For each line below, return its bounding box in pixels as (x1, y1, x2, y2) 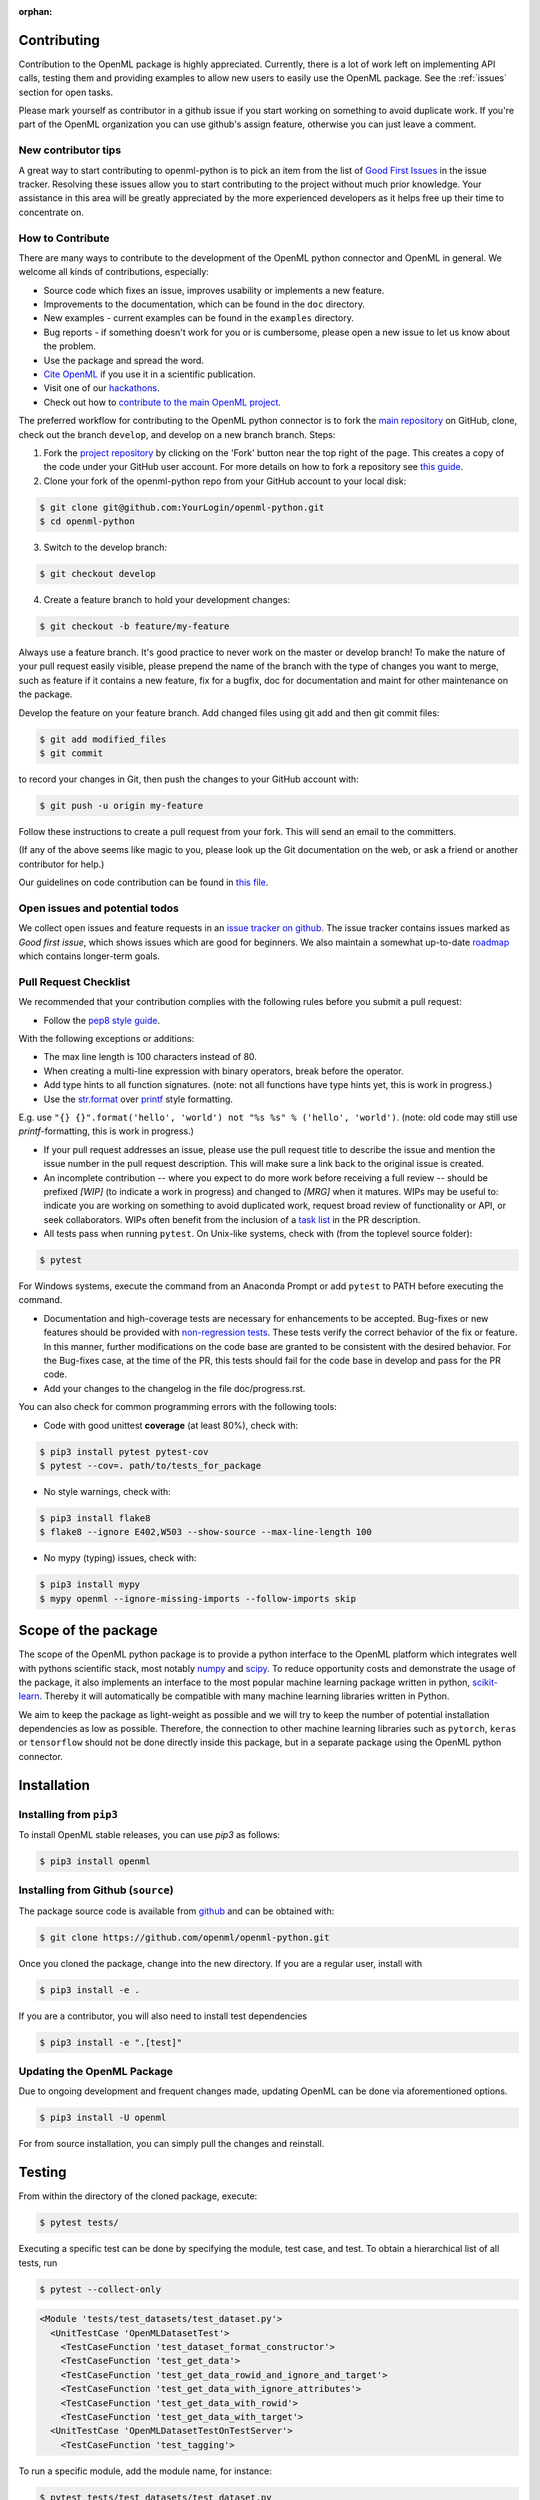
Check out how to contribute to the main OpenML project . (43, 396, 282, 408)
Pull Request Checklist (18, 975, 131, 989)
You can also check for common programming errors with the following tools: (18, 1401, 337, 1413)
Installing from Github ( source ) (18, 1883, 174, 1897)
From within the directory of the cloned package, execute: (18, 2190, 258, 2202)
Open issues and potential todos (18, 901, 180, 915)
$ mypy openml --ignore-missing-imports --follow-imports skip (39, 1593, 357, 1604)
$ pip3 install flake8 (39, 1512, 151, 1524)
